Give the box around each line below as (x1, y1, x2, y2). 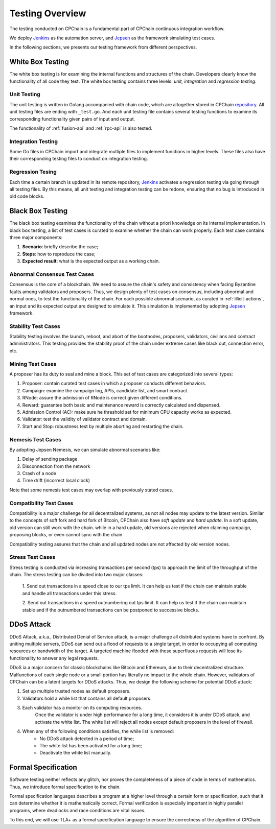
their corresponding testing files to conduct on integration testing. (9, 156, 148, 162)
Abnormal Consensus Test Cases (9, 271, 95, 278)
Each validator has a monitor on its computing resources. (22, 705, 143, 711)
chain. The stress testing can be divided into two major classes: (9, 572, 144, 578)
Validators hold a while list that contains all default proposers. (22, 695, 152, 701)
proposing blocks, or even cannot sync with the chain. (9, 532, 124, 538)
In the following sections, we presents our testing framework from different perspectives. (9, 44, 197, 51)
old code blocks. (9, 193, 44, 199)
